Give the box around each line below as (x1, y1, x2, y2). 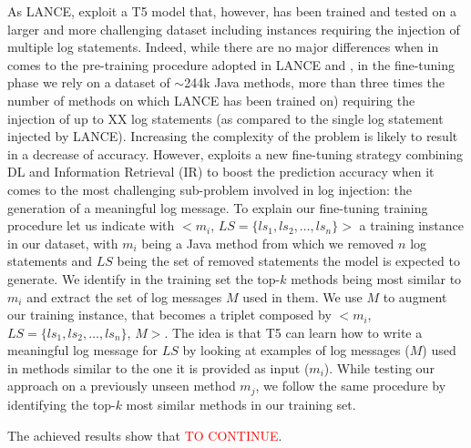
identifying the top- (7, 394, 116, 413)
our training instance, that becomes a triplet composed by (7, 305, 332, 324)
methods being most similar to (291, 269, 462, 288)
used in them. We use (242, 287, 363, 306)
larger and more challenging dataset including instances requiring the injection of (7, 19, 460, 38)
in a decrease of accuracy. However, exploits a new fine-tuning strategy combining (7, 144, 464, 163)
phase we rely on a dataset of (7, 73, 170, 92)
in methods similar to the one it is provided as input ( (7, 358, 310, 377)
